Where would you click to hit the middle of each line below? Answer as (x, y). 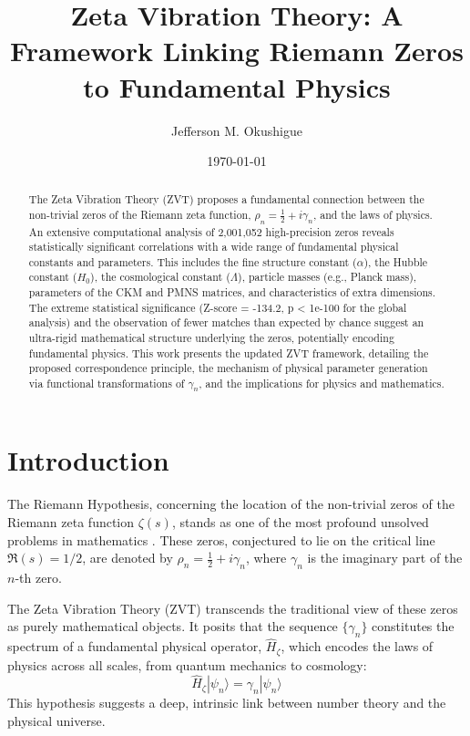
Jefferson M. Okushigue (237, 130)
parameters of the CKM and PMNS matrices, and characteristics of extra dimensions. (232, 292)
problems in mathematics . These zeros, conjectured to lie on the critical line (221, 539)
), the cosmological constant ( (160, 277)
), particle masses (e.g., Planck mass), (327, 277)
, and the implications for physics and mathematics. (322, 384)
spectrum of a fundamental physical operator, (135, 646)
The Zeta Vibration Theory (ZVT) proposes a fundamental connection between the (226, 199)
